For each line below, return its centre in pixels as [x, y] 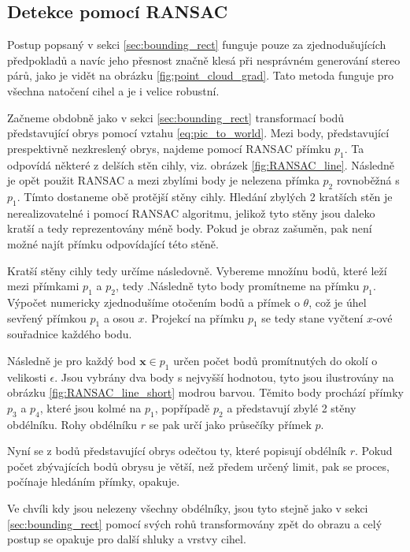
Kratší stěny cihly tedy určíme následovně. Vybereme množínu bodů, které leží [197, 270]
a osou [119, 317]
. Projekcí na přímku [194, 317]
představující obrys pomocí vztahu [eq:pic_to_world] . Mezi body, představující [198, 133]
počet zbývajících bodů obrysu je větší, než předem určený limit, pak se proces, [198, 466]
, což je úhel [338, 302]
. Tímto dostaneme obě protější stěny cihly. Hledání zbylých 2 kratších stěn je [205, 196]
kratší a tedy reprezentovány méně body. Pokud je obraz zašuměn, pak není [190, 228]
